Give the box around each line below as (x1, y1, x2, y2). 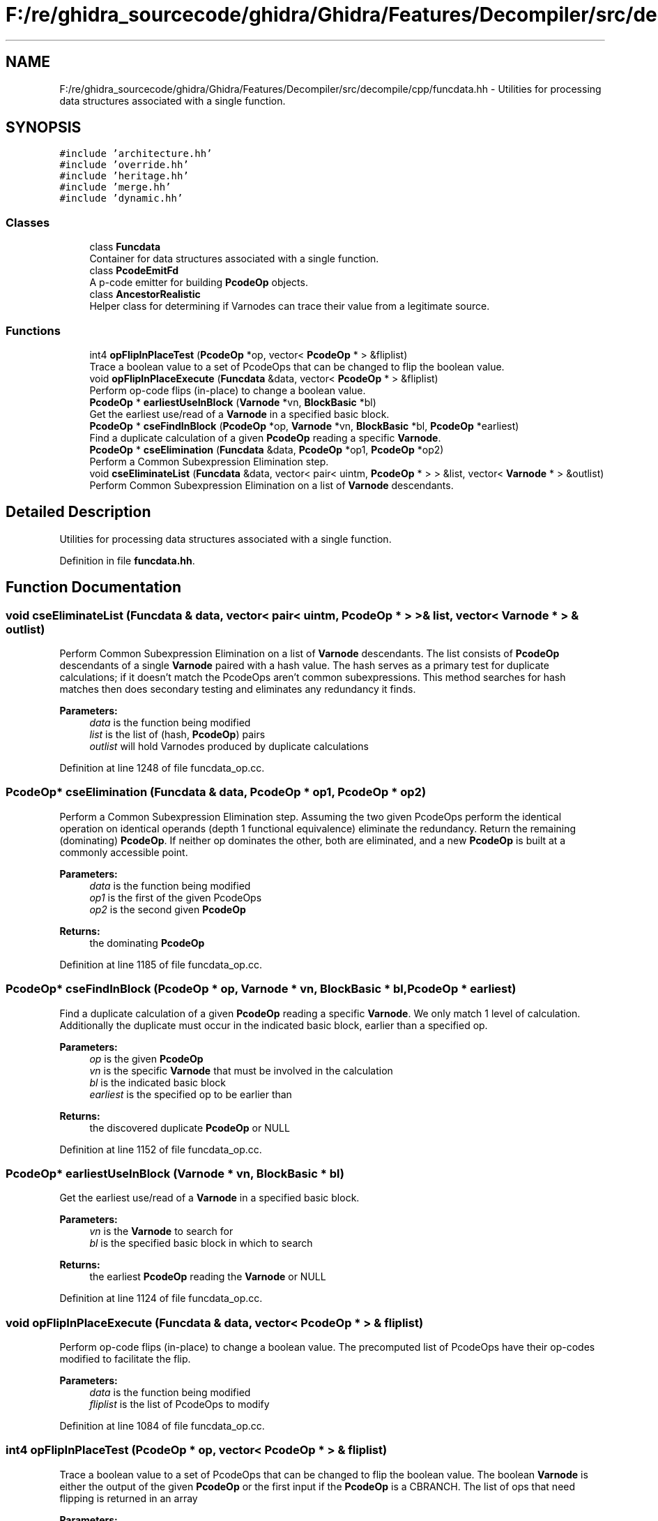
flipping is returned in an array (59, 1492, 198, 1504)
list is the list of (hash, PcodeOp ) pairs (89, 728, 266, 740)
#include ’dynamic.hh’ (59, 193, 183, 204)
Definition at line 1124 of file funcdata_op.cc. (59, 1292, 263, 1305)
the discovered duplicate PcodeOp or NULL (89, 1121, 290, 1134)
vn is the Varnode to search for (89, 1225, 234, 1238)
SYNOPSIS (6, 119, 82, 137)
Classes (6, 215, 50, 230)
